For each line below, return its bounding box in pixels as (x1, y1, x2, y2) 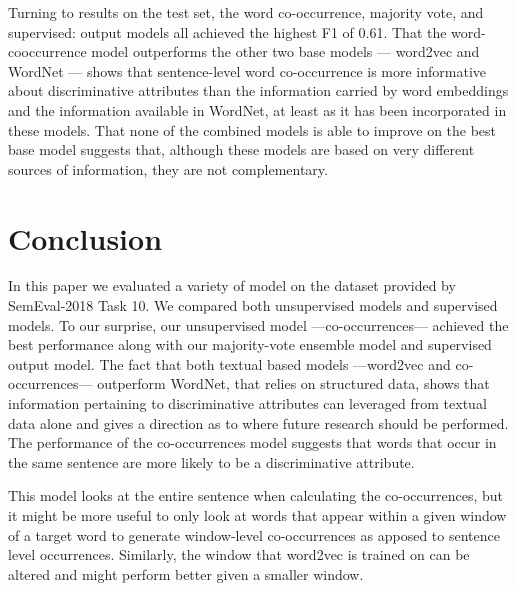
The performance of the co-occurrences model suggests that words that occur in (8, 432, 497, 453)
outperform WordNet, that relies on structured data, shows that (97, 373, 490, 394)
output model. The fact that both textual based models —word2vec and (8, 353, 451, 374)
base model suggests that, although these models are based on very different (8, 139, 475, 160)
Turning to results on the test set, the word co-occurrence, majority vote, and (8, 2, 484, 22)
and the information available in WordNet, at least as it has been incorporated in (8, 99, 507, 120)
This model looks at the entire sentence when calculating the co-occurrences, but (8, 485, 504, 506)
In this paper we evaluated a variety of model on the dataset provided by (8, 275, 456, 296)
